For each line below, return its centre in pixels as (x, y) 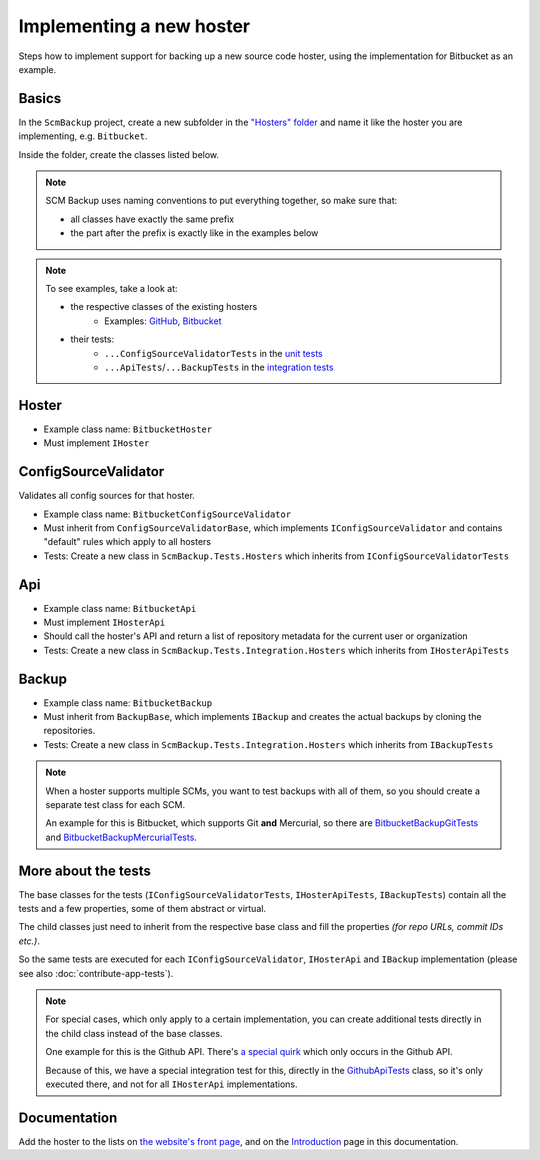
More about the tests (85, 870)
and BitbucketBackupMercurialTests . (121, 837)
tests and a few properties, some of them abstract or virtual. (142, 909)
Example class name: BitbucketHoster (128, 429)
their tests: (92, 339)
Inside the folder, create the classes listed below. (119, 154)
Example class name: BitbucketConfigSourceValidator (167, 514)
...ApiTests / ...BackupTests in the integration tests (219, 367)
